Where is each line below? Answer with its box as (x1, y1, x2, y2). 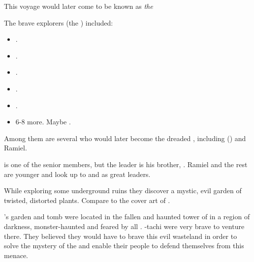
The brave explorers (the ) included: (4, 17, 113, 28)
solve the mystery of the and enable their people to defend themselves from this (4, 240, 244, 251)
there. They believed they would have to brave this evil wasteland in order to (4, 231, 237, 241)
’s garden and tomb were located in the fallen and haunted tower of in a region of (4, 211, 250, 222)
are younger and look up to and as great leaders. (4, 169, 151, 179)
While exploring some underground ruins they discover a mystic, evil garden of (4, 185, 242, 196)
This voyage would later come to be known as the (4, 1, 153, 11)
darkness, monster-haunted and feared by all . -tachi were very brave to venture (4, 221, 245, 231)
